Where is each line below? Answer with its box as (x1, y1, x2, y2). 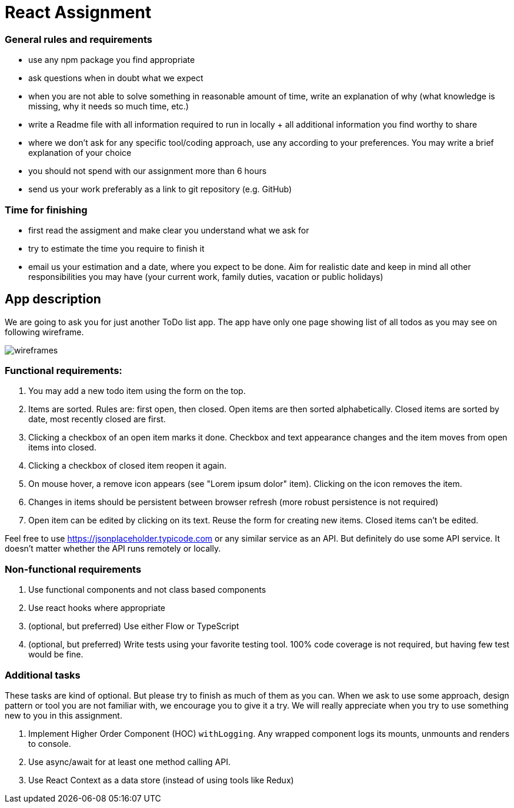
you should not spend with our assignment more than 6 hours (28, 166, 267, 176)
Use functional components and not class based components (28, 585, 266, 595)
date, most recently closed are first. (28, 414, 166, 425)
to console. (28, 738, 71, 749)
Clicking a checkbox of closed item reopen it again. (28, 460, 227, 471)
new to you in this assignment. (5, 710, 122, 720)
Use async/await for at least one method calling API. (28, 756, 231, 767)
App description (5, 292, 101, 307)
